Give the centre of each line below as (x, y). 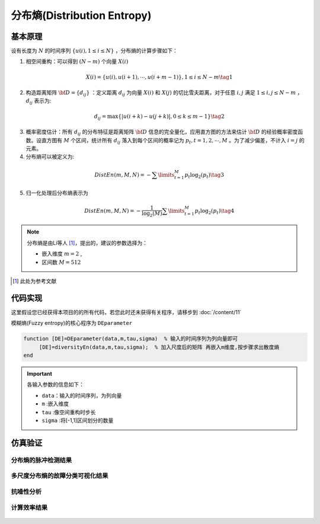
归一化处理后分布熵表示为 (57, 193)
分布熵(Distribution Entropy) (81, 15)
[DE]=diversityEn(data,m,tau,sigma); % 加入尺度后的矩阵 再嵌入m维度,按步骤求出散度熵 (159, 347)
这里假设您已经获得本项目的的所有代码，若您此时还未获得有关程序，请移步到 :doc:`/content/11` (126, 312)
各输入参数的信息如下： (55, 385)
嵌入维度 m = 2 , (62, 254)
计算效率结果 (29, 507)
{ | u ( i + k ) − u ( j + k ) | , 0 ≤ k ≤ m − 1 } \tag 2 (171, 116)
